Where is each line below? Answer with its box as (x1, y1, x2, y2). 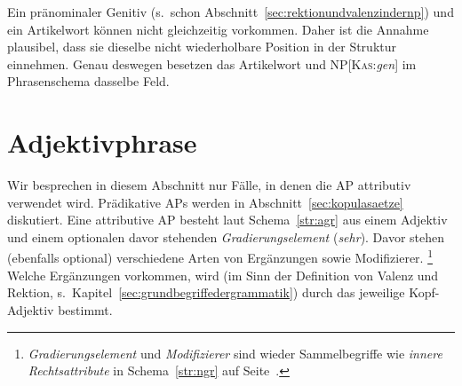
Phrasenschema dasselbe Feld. (7, 72, 170, 91)
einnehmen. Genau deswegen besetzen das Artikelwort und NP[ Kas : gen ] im (7, 54, 417, 73)
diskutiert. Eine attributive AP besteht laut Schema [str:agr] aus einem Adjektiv (7, 210, 448, 229)
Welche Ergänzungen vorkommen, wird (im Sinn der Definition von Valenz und (7, 265, 439, 284)
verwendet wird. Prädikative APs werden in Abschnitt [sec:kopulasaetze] (7, 193, 403, 211)
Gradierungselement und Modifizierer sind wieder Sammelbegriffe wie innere (28, 343, 442, 362)
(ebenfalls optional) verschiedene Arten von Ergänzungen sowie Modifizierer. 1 (7, 246, 433, 267)
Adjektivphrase (7, 124, 197, 161)
